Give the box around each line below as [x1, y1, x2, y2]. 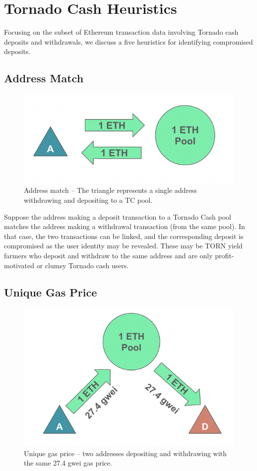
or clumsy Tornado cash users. [36, 260, 129, 270]
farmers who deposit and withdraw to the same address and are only [4, 250, 213, 261]
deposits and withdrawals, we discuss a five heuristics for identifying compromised [4, 36, 253, 47]
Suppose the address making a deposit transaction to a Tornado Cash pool [4, 211, 231, 222]
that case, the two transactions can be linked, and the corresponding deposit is [4, 231, 244, 241]
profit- [215, 250, 234, 261]
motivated [4, 260, 35, 270]
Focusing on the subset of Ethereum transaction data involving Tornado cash [4, 27, 239, 37]
